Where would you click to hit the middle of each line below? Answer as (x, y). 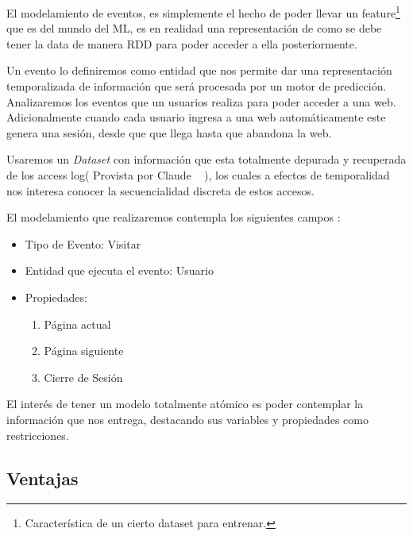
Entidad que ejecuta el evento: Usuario (119, 270)
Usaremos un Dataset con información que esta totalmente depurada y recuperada (206, 159)
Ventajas (42, 478)
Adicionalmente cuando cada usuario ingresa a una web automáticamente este (196, 117)
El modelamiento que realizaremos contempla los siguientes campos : (174, 217)
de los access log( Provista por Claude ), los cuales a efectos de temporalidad (198, 175)
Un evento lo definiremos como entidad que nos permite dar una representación (199, 70)
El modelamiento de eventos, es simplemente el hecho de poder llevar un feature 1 (203, 12)
